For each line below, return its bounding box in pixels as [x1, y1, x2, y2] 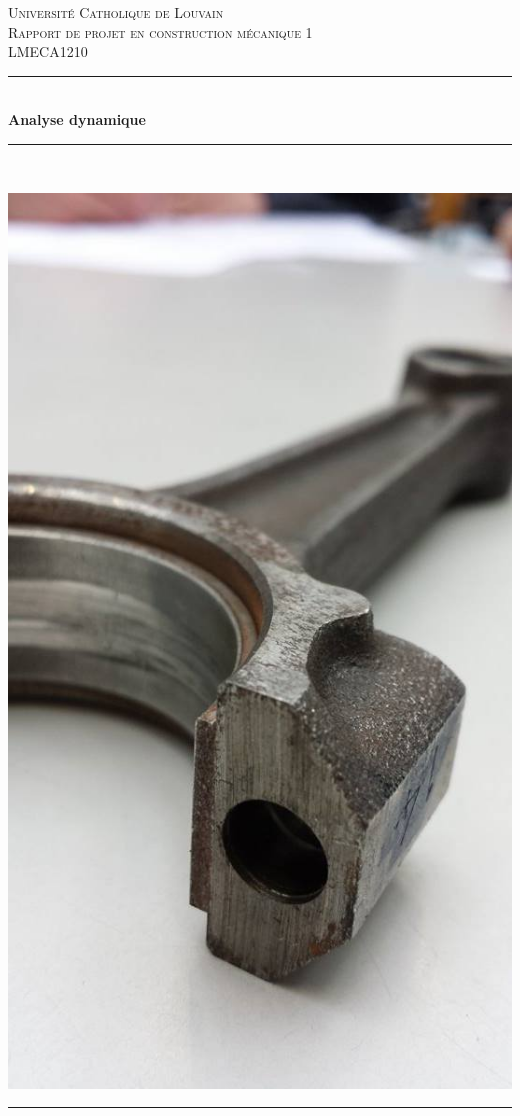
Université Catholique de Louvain [8, 2, 224, 22]
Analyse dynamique [8, 109, 146, 130]
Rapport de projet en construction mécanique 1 [8, 21, 313, 42]
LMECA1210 [8, 41, 88, 62]
